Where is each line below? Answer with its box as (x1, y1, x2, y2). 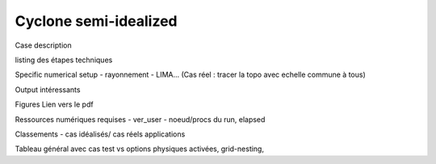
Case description (15, 40, 72, 50)
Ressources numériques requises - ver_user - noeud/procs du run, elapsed (15, 114, 266, 124)
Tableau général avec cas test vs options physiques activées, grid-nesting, (15, 144, 264, 153)
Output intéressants (15, 85, 81, 95)
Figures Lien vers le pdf (15, 99, 94, 109)
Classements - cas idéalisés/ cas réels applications (15, 129, 186, 139)
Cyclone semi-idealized (15, 12, 178, 30)
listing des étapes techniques (15, 55, 113, 65)
